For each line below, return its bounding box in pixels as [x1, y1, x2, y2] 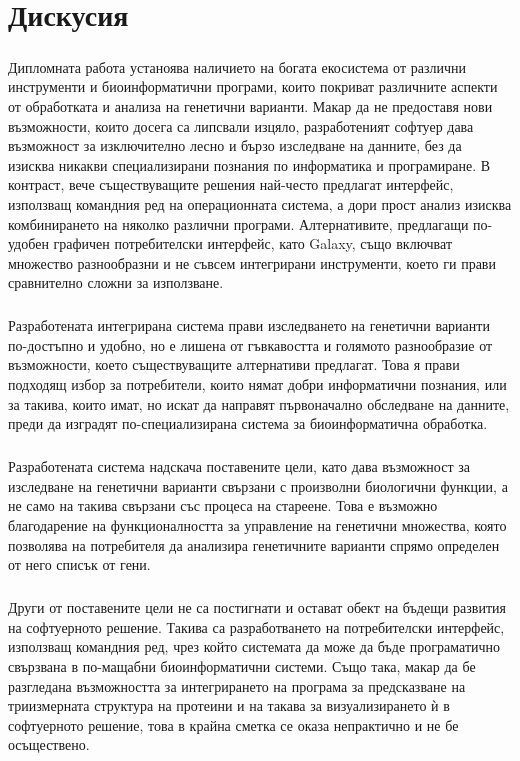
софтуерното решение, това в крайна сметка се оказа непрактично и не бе [8, 714, 459, 735]
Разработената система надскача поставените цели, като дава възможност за [8, 456, 470, 477]
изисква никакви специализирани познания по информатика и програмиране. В [8, 154, 491, 175]
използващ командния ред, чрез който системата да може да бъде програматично [8, 636, 501, 657]
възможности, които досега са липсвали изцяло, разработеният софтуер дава [8, 115, 474, 136]
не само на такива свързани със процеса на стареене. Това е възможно [8, 495, 438, 516]
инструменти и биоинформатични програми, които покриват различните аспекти [8, 76, 498, 97]
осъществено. [8, 734, 90, 755]
